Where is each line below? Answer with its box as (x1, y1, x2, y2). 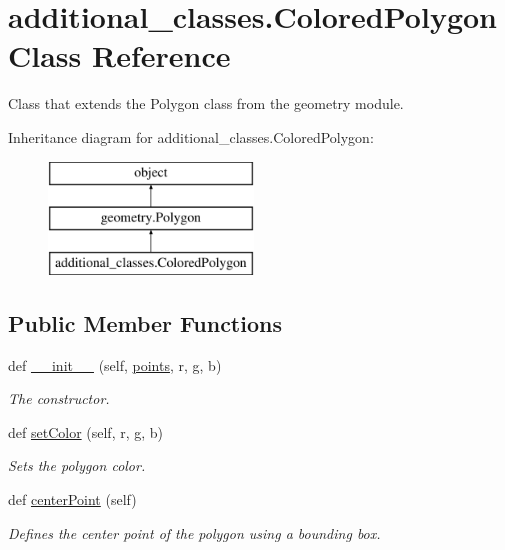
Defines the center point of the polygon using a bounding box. (8, 522, 381, 543)
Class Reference (8, 35, 231, 76)
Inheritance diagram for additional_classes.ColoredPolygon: (8, 126, 374, 147)
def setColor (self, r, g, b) (8, 421, 164, 442)
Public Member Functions (8, 307, 282, 338)
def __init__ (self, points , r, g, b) (8, 354, 222, 375)
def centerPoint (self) (8, 489, 137, 510)
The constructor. (8, 388, 110, 409)
